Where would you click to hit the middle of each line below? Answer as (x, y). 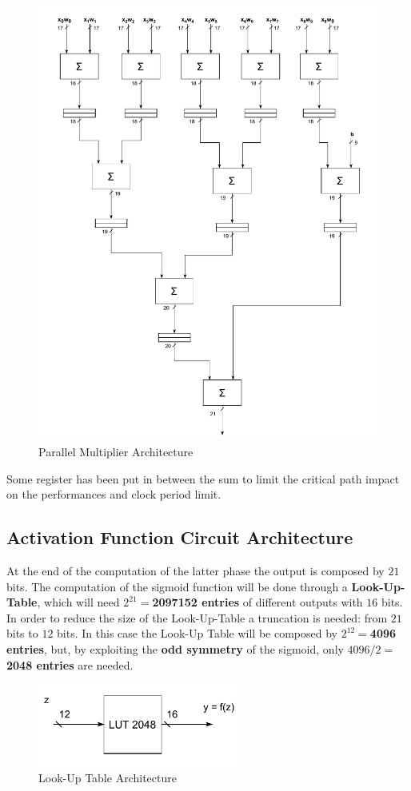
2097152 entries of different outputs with (257, 602)
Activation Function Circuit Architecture (180, 537)
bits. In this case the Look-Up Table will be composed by (197, 633)
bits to (22, 633)
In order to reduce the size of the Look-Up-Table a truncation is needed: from (197, 617)
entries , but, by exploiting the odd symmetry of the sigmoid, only (175, 648)
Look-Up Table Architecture (108, 778)
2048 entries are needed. (70, 664)
